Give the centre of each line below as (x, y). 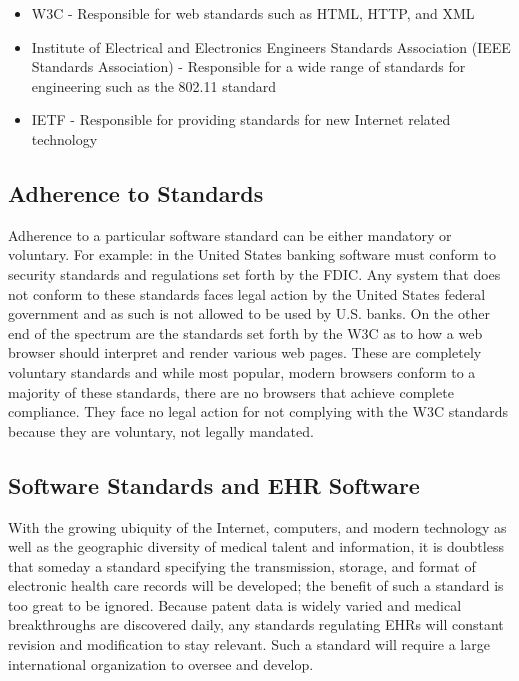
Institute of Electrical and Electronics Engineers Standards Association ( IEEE (271, 46)
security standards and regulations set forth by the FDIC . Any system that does (254, 273)
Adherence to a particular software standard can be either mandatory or (230, 234)
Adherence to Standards (136, 192)
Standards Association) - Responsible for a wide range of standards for (248, 66)
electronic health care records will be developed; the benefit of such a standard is (256, 585)
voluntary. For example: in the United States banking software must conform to (252, 254)
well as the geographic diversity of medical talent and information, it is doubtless (256, 546)
